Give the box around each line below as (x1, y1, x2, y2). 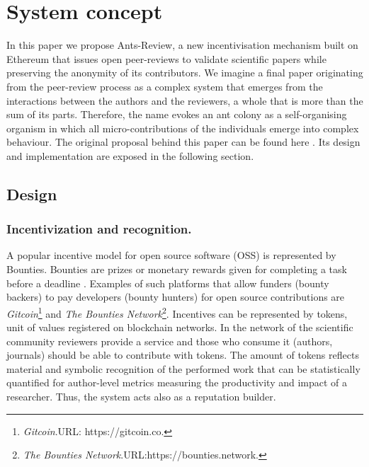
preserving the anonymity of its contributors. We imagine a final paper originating (6, 65, 363, 80)
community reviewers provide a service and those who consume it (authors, (6, 333, 333, 348)
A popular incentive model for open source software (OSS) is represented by (6, 248, 336, 263)
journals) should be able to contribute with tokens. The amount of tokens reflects (6, 347, 359, 362)
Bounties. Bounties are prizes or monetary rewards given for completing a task (6, 262, 347, 277)
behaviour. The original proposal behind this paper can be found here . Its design (6, 134, 361, 149)
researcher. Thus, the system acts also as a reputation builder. (6, 389, 276, 404)
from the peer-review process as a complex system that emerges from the (6, 79, 323, 93)
